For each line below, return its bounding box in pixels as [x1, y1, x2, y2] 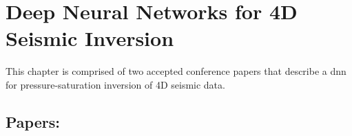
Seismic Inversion [6, 24, 174, 52]
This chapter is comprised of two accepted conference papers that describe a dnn [6, 64, 346, 78]
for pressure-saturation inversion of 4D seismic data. [6, 77, 225, 91]
